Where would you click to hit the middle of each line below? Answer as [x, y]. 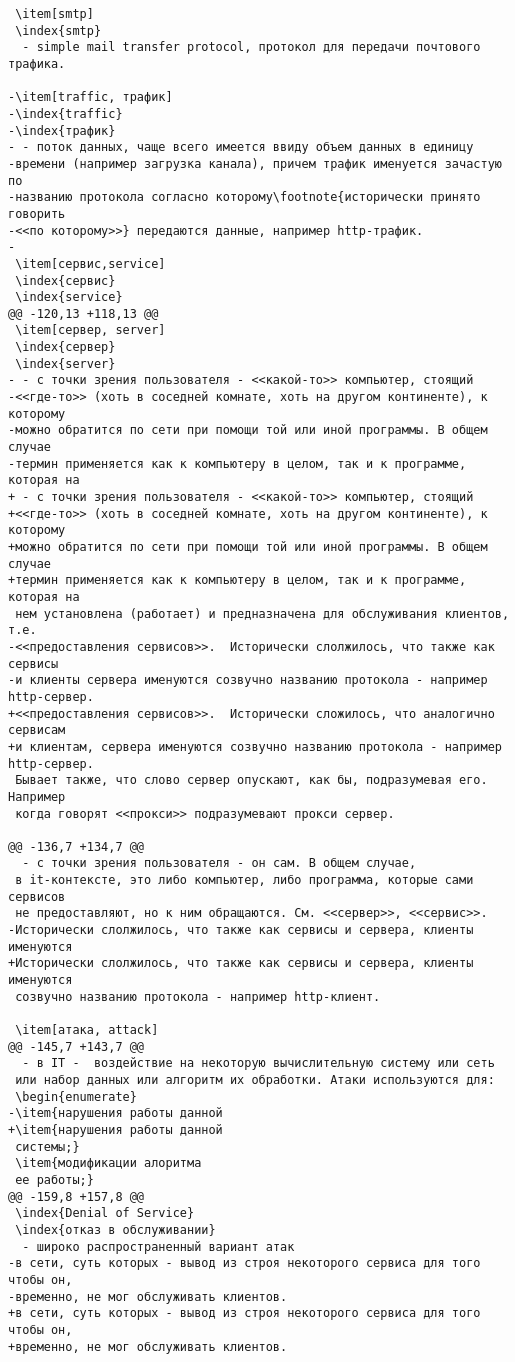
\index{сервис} [65, 280]
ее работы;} [54, 1179]
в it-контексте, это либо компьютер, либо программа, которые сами [244, 880]
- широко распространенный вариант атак [158, 1246]
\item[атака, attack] [87, 1030]
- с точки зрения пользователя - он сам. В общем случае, [219, 863]
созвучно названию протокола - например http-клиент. [198, 996]
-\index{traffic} [65, 113]
